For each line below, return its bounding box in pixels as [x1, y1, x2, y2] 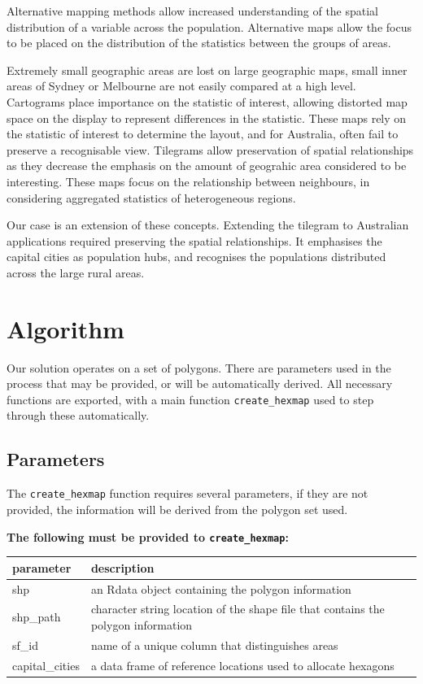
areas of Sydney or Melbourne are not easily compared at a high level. [7, 77, 356, 94]
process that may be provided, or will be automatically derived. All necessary [7, 375, 393, 392]
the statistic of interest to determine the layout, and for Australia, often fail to [7, 125, 399, 142]
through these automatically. [7, 407, 150, 424]
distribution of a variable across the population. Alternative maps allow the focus [7, 18, 412, 35]
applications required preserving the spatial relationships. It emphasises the [7, 232, 382, 249]
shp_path [12, 608, 61, 625]
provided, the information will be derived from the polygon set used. [7, 500, 348, 517]
